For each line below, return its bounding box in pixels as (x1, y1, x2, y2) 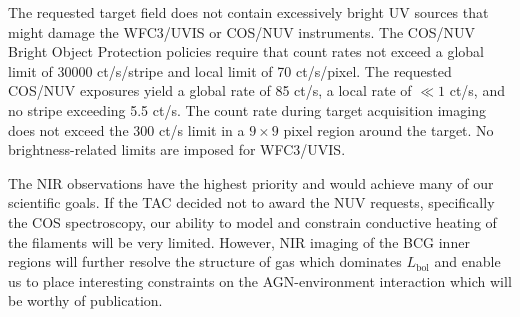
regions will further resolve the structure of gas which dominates (8, 251, 402, 272)
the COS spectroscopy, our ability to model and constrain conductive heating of (8, 211, 497, 232)
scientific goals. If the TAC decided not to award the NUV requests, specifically (8, 192, 495, 213)
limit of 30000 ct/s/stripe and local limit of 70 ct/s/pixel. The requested (8, 60, 452, 81)
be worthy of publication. (8, 290, 163, 311)
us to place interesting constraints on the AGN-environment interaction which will (8, 270, 512, 291)
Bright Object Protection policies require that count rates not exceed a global (8, 41, 484, 62)
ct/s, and (449, 80, 505, 101)
